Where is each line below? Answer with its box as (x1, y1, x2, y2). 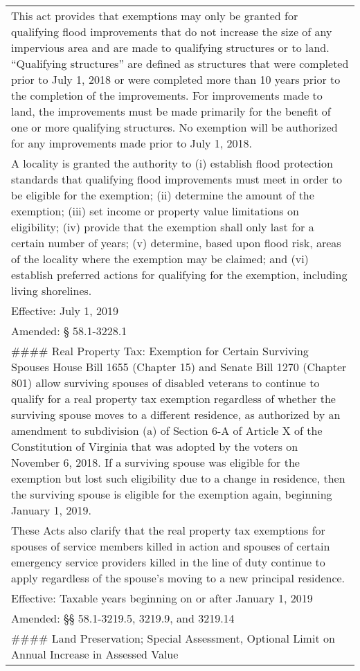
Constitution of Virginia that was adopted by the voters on (11, 438, 298, 454)
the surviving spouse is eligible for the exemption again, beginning (11, 486, 332, 502)
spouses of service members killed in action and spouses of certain (11, 538, 330, 554)
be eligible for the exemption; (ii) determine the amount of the (11, 187, 314, 203)
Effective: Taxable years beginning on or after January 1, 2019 (11, 590, 313, 606)
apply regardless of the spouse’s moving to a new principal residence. (11, 570, 345, 586)
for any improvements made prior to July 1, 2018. (11, 135, 253, 151)
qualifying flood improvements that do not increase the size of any (11, 24, 332, 39)
